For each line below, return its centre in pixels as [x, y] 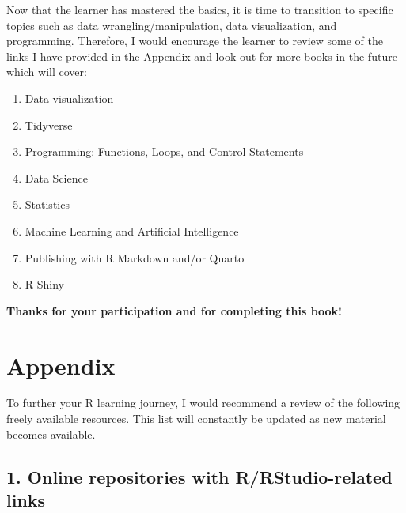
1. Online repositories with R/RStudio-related [199, 476]
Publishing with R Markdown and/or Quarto [135, 257]
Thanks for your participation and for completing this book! [175, 310]
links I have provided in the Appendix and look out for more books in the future [202, 56]
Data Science [56, 177]
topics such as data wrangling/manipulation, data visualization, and [172, 25]
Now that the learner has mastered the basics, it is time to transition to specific [200, 9]
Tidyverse [49, 124]
